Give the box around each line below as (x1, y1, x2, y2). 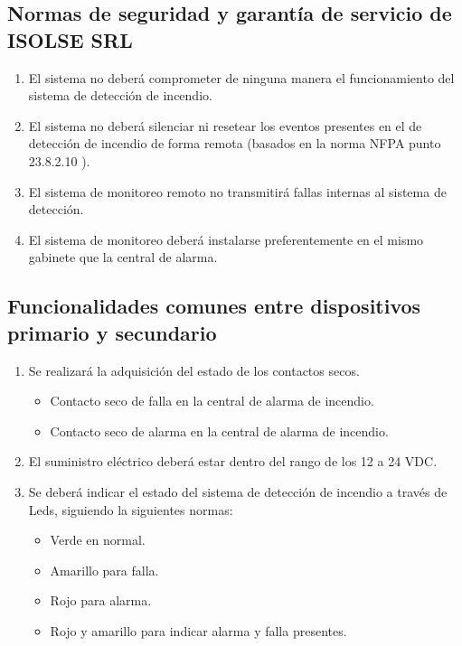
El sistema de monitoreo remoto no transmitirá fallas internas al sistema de (28, 182, 447, 201)
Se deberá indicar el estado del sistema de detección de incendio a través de (28, 482, 448, 501)
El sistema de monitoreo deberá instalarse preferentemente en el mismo (28, 229, 424, 248)
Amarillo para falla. (50, 560, 159, 579)
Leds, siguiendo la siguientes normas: (28, 500, 233, 519)
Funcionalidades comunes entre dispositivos (7, 292, 421, 320)
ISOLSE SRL (7, 25, 133, 53)
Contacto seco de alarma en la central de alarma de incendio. (50, 421, 389, 440)
